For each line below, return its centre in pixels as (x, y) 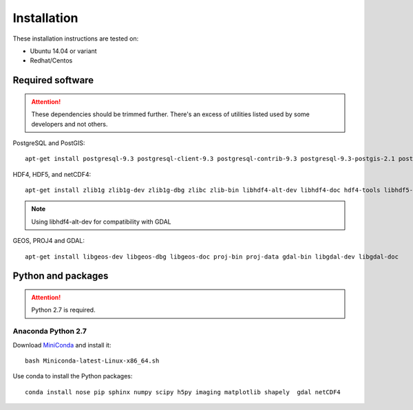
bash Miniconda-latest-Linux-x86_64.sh (92, 360)
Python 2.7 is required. (63, 310)
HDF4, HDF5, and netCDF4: (52, 174)
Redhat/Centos (51, 61)
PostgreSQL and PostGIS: (49, 143)
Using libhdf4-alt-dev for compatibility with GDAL (101, 222)
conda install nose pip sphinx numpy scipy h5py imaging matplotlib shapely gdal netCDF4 (183, 392)
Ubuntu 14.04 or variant (63, 51)
